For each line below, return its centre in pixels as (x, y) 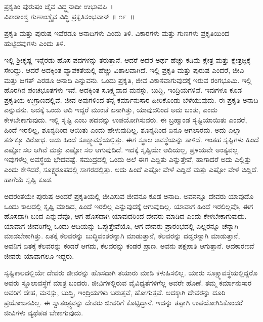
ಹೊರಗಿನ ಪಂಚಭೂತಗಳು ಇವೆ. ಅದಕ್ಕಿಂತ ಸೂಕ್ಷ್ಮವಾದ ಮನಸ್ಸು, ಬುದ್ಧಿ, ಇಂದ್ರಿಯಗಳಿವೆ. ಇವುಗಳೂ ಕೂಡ (123, 90)
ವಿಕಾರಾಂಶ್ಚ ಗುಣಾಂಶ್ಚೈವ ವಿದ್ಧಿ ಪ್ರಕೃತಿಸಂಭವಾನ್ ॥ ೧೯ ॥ (69, 16)
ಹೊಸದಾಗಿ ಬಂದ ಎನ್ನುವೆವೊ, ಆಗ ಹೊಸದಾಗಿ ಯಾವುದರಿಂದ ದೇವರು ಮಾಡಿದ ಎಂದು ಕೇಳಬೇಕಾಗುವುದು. (125, 216)
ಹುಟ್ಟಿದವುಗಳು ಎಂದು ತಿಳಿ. (35, 43)
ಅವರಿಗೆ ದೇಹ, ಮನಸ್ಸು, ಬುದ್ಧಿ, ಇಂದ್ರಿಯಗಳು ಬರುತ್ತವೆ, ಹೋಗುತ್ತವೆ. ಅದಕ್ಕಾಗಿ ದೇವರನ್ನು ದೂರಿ (115, 292)
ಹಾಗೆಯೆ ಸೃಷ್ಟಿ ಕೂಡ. (29, 179)
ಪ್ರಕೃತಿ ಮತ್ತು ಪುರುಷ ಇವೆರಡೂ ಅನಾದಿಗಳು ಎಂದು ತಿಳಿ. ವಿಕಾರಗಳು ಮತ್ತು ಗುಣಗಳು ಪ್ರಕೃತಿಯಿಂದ (117, 33)
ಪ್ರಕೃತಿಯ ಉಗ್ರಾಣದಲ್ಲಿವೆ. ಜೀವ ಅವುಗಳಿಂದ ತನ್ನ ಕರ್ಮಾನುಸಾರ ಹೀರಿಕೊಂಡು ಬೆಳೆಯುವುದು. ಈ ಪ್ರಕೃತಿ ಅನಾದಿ (131, 99)
